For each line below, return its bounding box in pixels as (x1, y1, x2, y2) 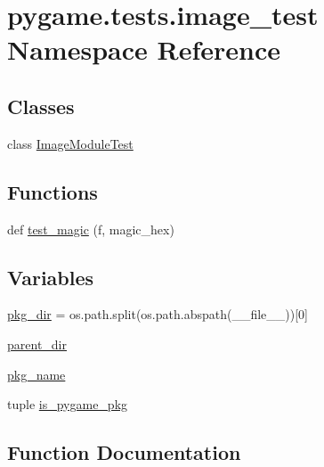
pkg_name (7, 365, 66, 383)
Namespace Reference (7, 31, 280, 68)
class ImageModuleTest (7, 134, 134, 152)
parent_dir (7, 334, 67, 353)
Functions (7, 177, 98, 205)
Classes (7, 92, 75, 119)
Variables (7, 263, 94, 291)
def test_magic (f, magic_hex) (7, 219, 174, 238)
